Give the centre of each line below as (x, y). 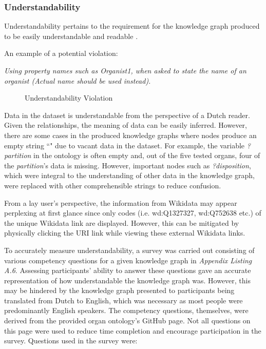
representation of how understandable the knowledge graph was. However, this (128, 280)
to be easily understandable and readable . (71, 36)
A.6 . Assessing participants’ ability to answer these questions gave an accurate (128, 270)
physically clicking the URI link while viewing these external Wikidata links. (125, 233)
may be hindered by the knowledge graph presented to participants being (119, 290)
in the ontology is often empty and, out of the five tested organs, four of (147, 155)
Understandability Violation (69, 98)
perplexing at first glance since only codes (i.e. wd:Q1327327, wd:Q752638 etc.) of (133, 213)
